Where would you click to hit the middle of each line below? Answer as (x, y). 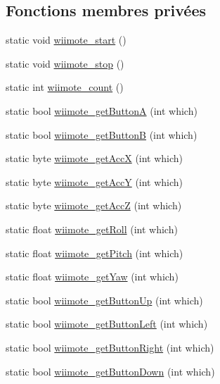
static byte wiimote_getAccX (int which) (95, 158)
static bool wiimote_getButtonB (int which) (102, 134)
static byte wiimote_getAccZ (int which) (94, 205)
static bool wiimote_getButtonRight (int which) (110, 347)
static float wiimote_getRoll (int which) (92, 229)
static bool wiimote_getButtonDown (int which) (110, 371)
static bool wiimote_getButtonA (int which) (102, 110)
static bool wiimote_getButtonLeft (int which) (107, 324)
